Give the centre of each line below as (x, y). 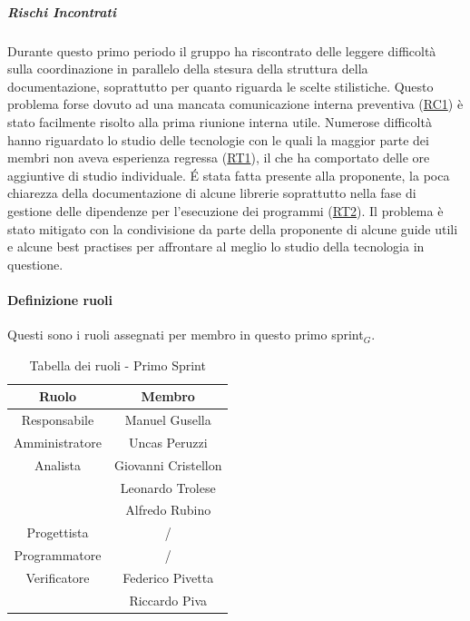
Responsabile (58, 420)
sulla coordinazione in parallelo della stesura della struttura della (188, 69)
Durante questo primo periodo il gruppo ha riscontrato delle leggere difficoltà (222, 50)
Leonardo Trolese (168, 487)
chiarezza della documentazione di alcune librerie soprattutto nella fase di (212, 193)
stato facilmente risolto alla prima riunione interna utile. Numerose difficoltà (220, 121)
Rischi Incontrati (62, 11)
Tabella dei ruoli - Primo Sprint (117, 365)
